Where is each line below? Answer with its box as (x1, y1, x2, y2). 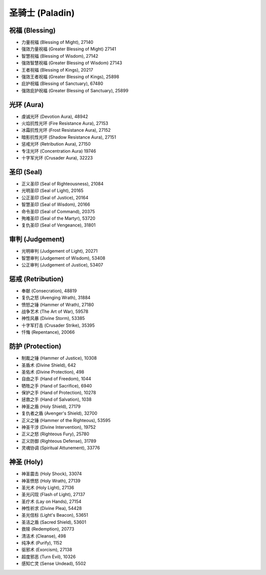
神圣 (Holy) (9, 458, 43, 466)
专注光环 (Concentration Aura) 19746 (21, 148, 96, 154)
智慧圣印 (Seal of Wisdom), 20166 (21, 201, 91, 207)
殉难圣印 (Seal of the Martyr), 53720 (21, 215, 96, 221)
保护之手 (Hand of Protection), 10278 (21, 390, 96, 396)
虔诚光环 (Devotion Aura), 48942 (21, 114, 88, 119)
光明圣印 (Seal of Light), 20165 (21, 188, 84, 193)
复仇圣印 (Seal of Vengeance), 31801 (21, 222, 96, 228)
